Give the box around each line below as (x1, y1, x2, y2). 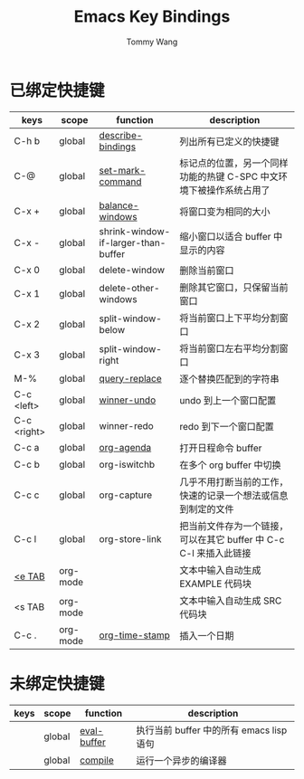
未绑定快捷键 (9, 673, 106, 694)
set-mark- (99, 164, 147, 176)
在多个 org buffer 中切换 (179, 459, 282, 471)
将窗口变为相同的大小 (179, 205, 271, 218)
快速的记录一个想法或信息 (179, 489, 289, 501)
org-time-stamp (99, 629, 170, 641)
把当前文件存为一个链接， (179, 519, 289, 532)
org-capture (99, 489, 152, 501)
